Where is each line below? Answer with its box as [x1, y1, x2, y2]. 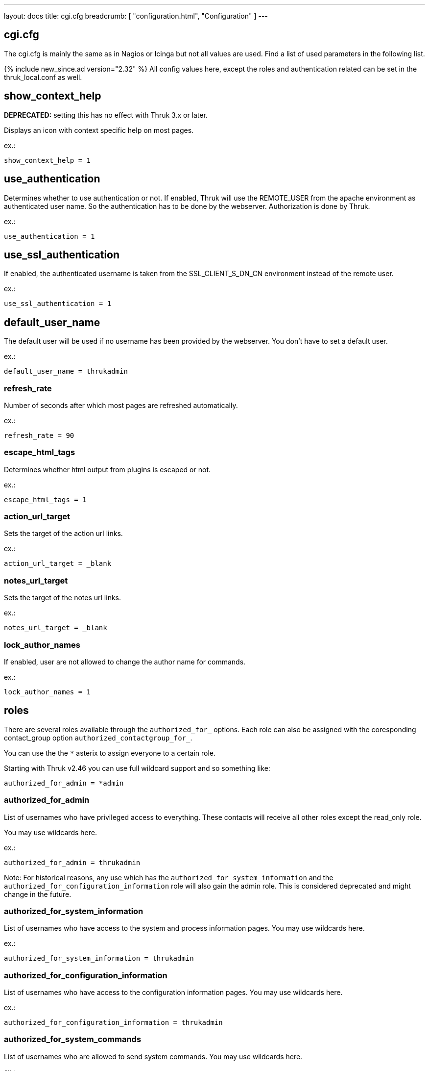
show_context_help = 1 [4, 156, 91, 164]
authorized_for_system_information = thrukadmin [4, 954, 194, 963]
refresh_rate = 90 [4, 431, 74, 439]
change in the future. [4, 890, 71, 898]
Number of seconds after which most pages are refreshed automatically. [4, 401, 238, 409]
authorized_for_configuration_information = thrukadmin [4, 1019, 223, 1027]
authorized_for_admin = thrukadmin [4, 858, 141, 867]
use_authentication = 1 [4, 232, 95, 240]
